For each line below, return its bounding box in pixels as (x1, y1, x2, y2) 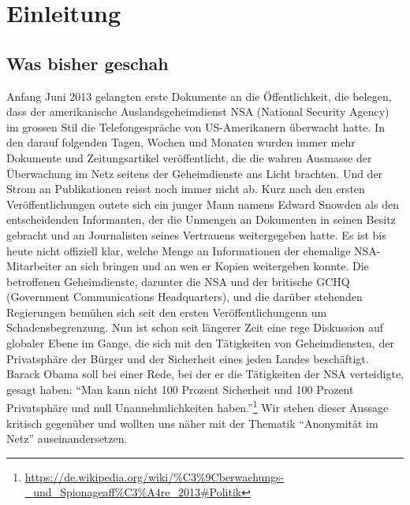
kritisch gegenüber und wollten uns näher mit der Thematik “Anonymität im (6, 414, 378, 431)
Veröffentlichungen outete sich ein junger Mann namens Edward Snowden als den (6, 195, 399, 212)
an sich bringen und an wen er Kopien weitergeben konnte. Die (65, 258, 369, 274)
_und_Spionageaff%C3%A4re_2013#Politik (24, 484, 242, 500)
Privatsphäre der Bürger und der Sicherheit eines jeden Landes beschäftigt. (6, 350, 369, 366)
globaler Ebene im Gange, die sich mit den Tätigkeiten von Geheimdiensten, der (6, 335, 394, 351)
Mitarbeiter (6, 258, 62, 274)
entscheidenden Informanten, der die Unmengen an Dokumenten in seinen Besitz (6, 211, 396, 228)
